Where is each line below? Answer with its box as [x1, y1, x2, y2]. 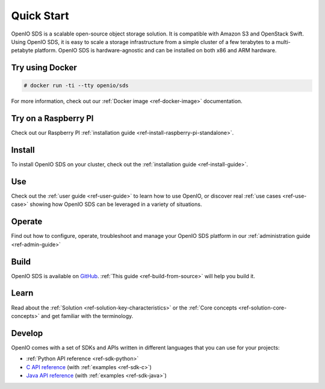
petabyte [11, 47, 34, 54]
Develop [11, 328, 43, 338]
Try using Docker [11, 63, 78, 73]
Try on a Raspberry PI [11, 113, 94, 123]
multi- [276, 38, 291, 45]
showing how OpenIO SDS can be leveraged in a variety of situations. [29, 201, 202, 208]
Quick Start [11, 9, 69, 22]
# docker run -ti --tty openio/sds [23, 82, 129, 89]
